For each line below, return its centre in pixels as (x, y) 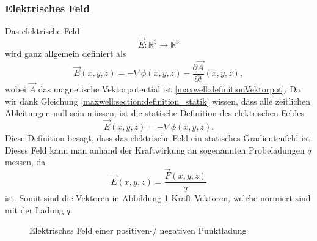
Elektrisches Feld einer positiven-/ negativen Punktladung (138, 230)
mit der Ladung (34, 209)
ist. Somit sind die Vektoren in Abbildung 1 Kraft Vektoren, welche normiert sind (158, 198)
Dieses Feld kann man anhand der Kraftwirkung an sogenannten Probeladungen (155, 150)
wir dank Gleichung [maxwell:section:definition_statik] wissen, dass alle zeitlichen (158, 101)
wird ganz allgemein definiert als (66, 54)
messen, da (25, 162)
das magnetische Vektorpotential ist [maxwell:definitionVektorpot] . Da (169, 89)
